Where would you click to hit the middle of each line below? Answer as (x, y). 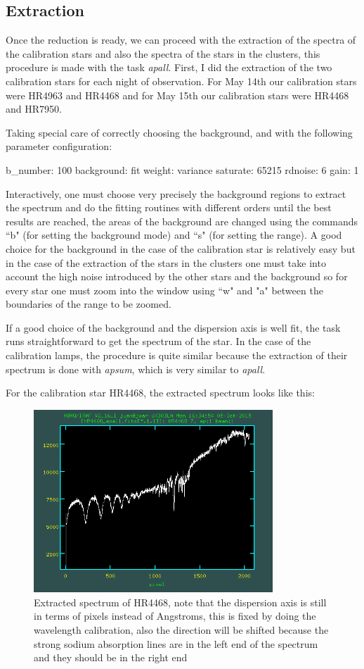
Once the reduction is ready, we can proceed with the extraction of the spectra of (181, 40)
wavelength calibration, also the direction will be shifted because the (181, 629)
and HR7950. (34, 109)
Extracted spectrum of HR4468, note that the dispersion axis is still (180, 602)
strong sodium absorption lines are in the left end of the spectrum (176, 643)
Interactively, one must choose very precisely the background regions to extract (176, 193)
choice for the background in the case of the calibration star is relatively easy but (181, 248)
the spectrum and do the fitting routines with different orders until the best (169, 207)
